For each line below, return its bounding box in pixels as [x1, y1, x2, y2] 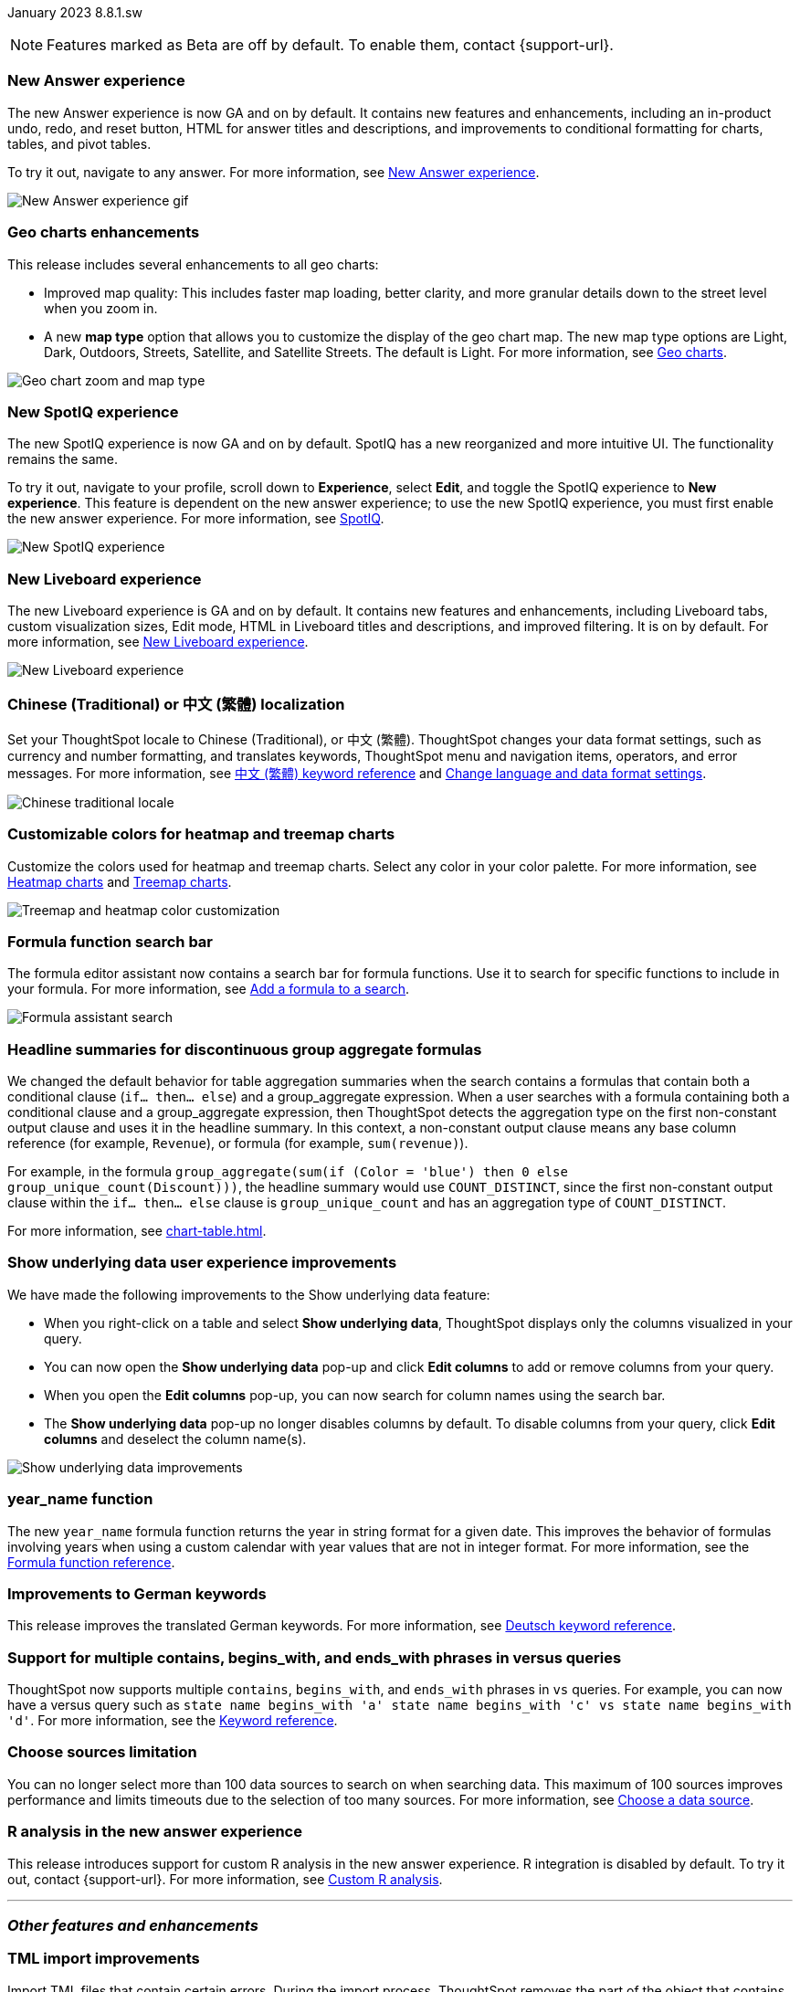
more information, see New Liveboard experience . [7, 634, 309, 649]
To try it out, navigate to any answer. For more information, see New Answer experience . [7, 163, 540, 180]
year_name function [7, 1490, 153, 1509]
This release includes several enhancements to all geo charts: [7, 256, 379, 272]
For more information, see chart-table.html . [7, 1223, 267, 1238]
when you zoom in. [44, 300, 158, 316]
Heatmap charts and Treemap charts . [7, 873, 232, 890]
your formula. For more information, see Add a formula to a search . [7, 981, 410, 997]
